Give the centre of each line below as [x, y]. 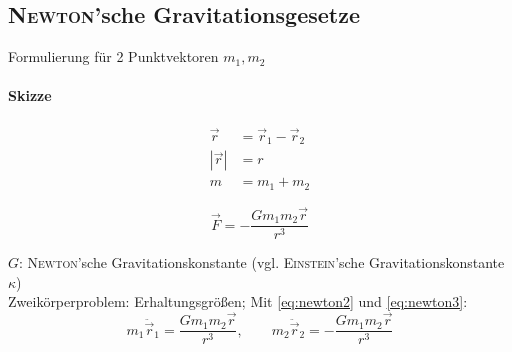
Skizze [30, 95]
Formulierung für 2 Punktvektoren [113, 56]
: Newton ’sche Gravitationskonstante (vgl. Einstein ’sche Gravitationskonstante [262, 262]
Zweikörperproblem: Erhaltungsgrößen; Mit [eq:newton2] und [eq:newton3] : [238, 301]
